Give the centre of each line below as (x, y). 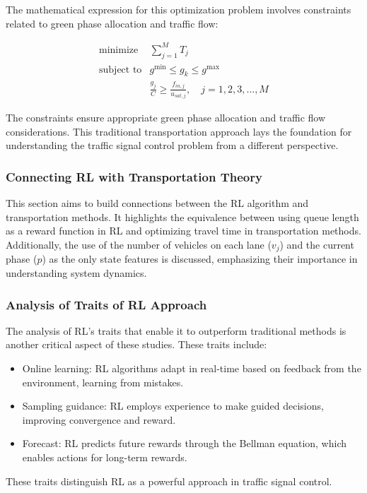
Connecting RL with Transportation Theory (134, 176)
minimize (119, 50)
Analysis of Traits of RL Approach (106, 304)
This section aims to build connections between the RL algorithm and (157, 203)
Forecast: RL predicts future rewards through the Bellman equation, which (185, 443)
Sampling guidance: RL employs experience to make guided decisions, (173, 406)
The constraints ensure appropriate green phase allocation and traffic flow (166, 118)
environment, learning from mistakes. (103, 382)
